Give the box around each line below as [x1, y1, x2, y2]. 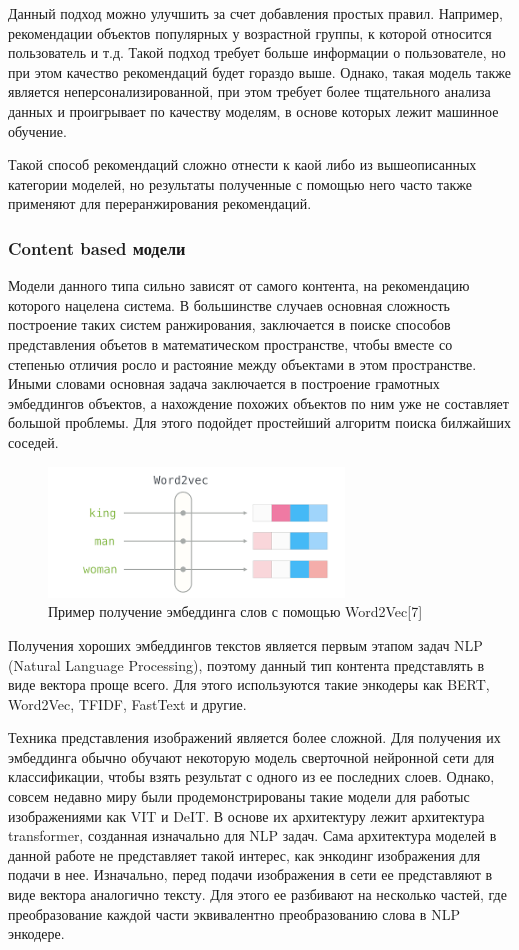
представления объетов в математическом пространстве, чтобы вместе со [8, 333, 453, 354]
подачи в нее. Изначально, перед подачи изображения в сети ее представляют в [8, 864, 493, 885]
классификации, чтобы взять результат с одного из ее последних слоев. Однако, [8, 766, 495, 787]
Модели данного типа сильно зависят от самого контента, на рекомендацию [8, 275, 470, 296]
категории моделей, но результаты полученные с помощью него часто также [8, 173, 473, 194]
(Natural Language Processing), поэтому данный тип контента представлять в [8, 654, 485, 675]
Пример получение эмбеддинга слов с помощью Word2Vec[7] [48, 601, 423, 622]
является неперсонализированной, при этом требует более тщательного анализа [8, 81, 491, 102]
